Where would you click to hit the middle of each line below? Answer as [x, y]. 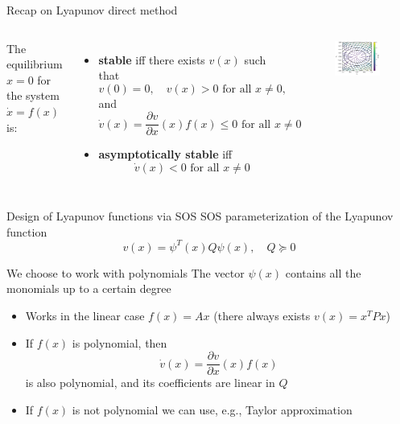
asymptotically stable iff [165, 154]
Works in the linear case [85, 315]
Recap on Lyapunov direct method [92, 10]
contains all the [323, 272]
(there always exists [262, 315]
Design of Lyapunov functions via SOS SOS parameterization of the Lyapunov [200, 216]
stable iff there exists [152, 59]
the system [33, 95]
